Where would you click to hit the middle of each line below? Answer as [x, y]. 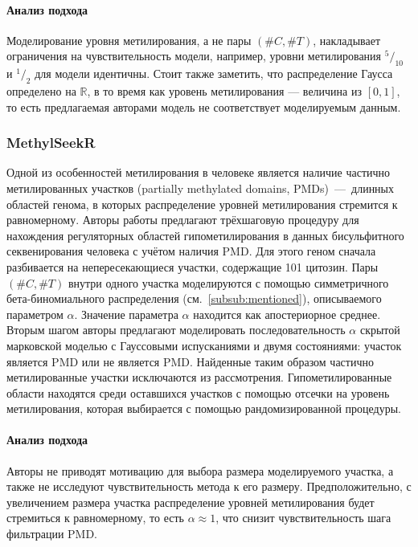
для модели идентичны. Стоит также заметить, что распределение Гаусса [214, 73]
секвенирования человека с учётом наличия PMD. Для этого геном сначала [191, 251]
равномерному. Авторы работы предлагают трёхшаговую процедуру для [183, 220]
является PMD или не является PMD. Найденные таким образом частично [190, 361]
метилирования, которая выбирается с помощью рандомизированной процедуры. [204, 408]
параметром [35, 314]
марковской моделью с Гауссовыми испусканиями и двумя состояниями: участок [204, 345]
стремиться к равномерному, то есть [95, 518]
